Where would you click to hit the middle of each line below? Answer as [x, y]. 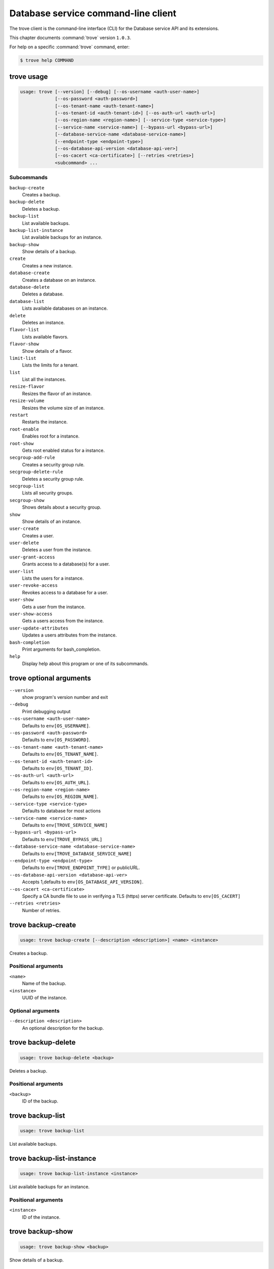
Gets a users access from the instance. [63, 621]
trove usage [29, 76]
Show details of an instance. [52, 521]
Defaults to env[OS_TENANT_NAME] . [60, 754]
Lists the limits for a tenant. [50, 365]
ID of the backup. [40, 1101]
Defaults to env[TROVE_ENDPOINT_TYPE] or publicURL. [81, 867]
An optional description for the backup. [63, 1028]
